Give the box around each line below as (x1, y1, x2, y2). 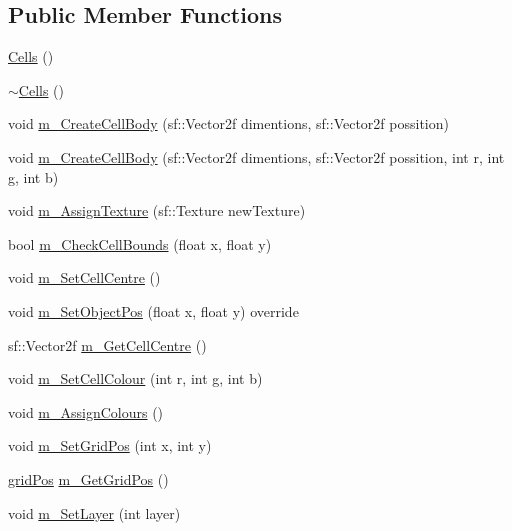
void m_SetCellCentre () (8, 267, 161, 288)
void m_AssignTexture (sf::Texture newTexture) (8, 200, 306, 221)
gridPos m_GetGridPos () (8, 468, 169, 489)
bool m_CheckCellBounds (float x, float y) (8, 233, 272, 254)
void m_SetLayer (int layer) (8, 502, 181, 523)
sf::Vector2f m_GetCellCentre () (8, 334, 207, 355)
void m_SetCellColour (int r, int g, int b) (8, 368, 263, 389)
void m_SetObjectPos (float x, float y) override (8, 300, 299, 321)
